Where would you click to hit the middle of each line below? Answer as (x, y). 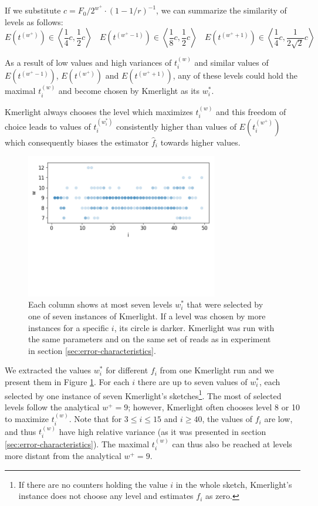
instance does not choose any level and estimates (106, 496)
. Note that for (95, 419)
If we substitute (33, 10)
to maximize (27, 419)
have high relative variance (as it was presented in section (163, 431)
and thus (21, 431)
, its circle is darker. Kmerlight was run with (194, 327)
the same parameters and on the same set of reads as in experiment (150, 339)
